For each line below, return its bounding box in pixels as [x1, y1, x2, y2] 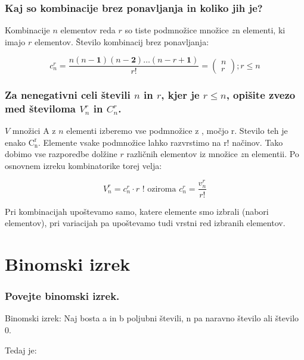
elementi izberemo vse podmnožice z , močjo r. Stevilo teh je [66, 124, 288, 137]
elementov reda [60, 24, 116, 36]
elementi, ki [243, 24, 286, 36]
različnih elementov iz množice [126, 148, 238, 160]
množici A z [12, 124, 56, 137]
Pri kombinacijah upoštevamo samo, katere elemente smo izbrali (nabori [5, 205, 269, 217]
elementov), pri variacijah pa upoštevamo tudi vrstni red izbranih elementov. [5, 217, 286, 229]
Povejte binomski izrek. [5, 289, 120, 303]
